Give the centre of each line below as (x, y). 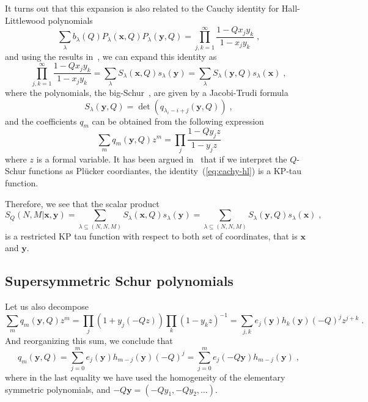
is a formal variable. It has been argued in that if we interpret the (162, 159)
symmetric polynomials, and (58, 389)
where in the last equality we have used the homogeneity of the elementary (145, 377)
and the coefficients (41, 121)
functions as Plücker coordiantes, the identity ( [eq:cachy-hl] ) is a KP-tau (165, 171)
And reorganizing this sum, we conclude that (89, 341)
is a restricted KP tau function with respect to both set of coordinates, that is (151, 236)
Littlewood (25, 20)
